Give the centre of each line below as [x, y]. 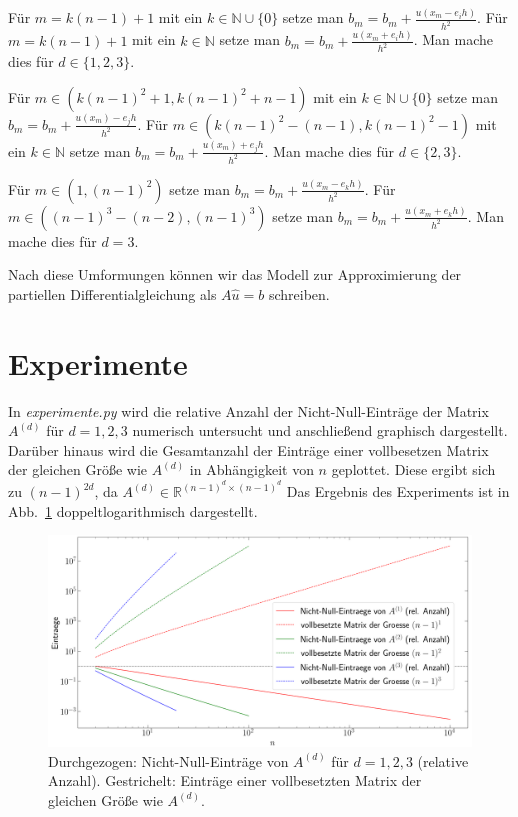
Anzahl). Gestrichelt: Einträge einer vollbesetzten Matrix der [235, 780]
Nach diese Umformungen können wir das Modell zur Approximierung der [235, 274]
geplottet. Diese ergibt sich [413, 469]
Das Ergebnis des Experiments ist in [398, 491]
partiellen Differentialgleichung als [112, 293]
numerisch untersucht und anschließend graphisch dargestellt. [320, 430]
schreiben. [299, 293]
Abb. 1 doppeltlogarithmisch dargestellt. [133, 510]
